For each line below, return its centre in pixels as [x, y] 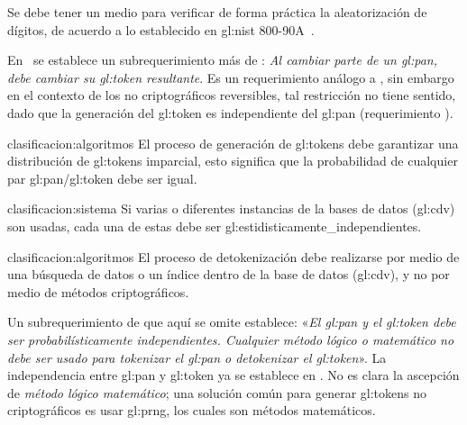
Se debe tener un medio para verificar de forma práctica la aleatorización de [217, 12]
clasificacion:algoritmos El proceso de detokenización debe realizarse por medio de [233, 256]
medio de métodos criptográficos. [98, 291]
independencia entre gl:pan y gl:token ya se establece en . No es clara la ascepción [233, 375]
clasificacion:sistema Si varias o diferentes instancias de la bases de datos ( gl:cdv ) [231, 208]
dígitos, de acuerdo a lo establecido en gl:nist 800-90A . [161, 29]
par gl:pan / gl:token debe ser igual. [102, 178]
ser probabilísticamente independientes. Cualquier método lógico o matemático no [231, 339]
